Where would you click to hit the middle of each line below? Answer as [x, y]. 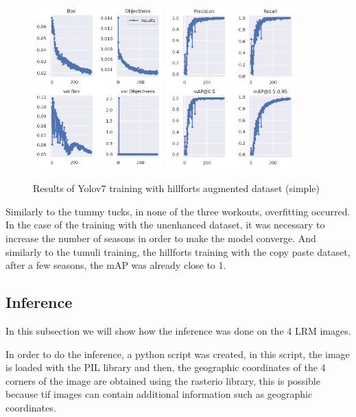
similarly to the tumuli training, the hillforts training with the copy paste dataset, [178, 251]
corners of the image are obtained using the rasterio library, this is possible [163, 380]
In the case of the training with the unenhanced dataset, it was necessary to [165, 225]
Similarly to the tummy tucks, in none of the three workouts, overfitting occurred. [178, 211]
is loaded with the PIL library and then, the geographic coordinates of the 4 [166, 367]
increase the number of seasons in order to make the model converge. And [161, 238]
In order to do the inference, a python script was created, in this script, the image [178, 354]
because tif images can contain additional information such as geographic [159, 394]
